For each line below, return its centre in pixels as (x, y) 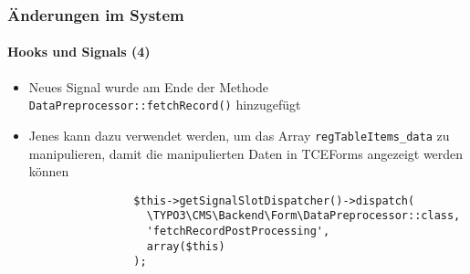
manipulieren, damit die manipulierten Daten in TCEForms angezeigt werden (246, 153)
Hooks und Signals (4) (79, 52)
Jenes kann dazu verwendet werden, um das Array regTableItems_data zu (239, 135)
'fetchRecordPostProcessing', (238, 232)
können (49, 171)
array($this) (186, 246)
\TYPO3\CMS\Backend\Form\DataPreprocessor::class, (303, 216)
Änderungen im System (96, 14)
